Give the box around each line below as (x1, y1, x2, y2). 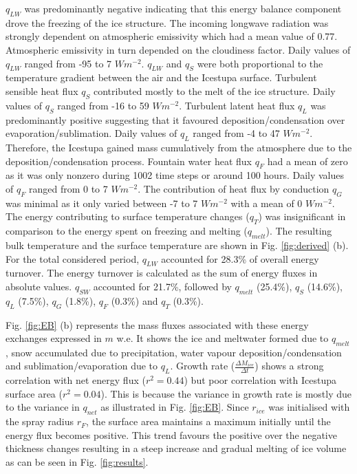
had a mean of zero (267, 153, 348, 168)
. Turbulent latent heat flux (179, 98, 295, 112)
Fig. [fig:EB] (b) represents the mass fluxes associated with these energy (6, 317, 309, 332)
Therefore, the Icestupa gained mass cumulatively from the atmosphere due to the (6, 140, 352, 154)
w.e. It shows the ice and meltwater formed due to (116, 331, 329, 345)
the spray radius (6, 414, 74, 429)
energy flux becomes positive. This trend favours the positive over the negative (6, 427, 337, 442)
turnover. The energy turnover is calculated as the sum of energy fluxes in (6, 266, 318, 280)
